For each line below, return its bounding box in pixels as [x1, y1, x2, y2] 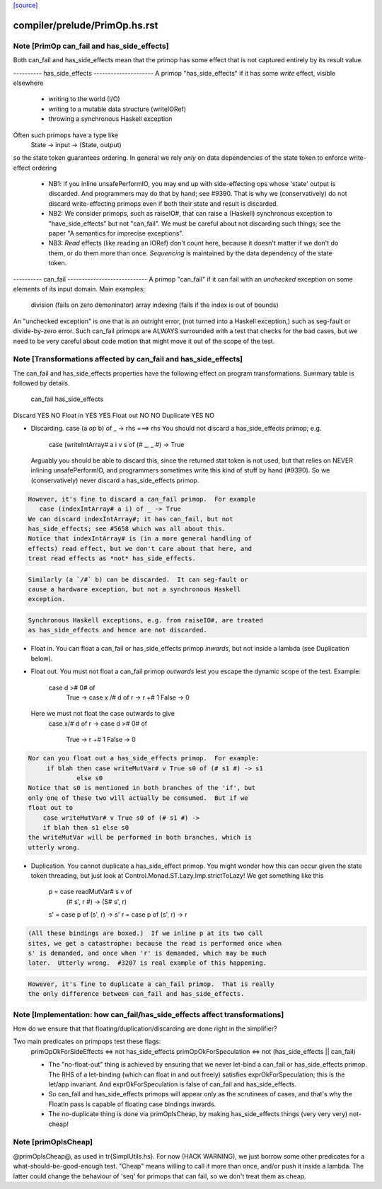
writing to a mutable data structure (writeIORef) [48, 105, 187, 113]
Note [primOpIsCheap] [13, 1137, 93, 1147]
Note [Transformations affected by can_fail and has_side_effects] [13, 354, 243, 364]
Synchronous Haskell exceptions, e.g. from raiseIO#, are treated [28, 616, 263, 625]
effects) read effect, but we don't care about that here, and [28, 545, 253, 552]
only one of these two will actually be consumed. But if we [28, 794, 248, 802]
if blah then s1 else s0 [42, 823, 129, 831]
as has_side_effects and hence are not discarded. [28, 626, 208, 634]
